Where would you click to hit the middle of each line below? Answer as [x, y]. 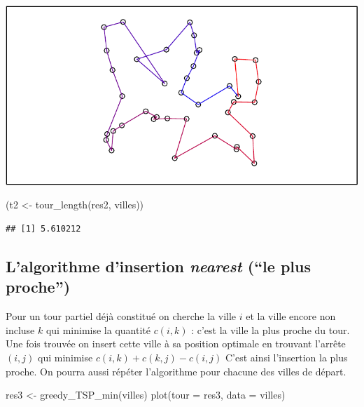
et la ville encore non [291, 316]
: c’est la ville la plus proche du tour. [271, 329]
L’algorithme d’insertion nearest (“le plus [159, 266]
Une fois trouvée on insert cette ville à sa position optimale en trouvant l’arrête [176, 343]
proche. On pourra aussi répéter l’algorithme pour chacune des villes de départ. [176, 371]
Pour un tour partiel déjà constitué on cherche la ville [121, 316]
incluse [20, 329]
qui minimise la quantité [98, 329]
